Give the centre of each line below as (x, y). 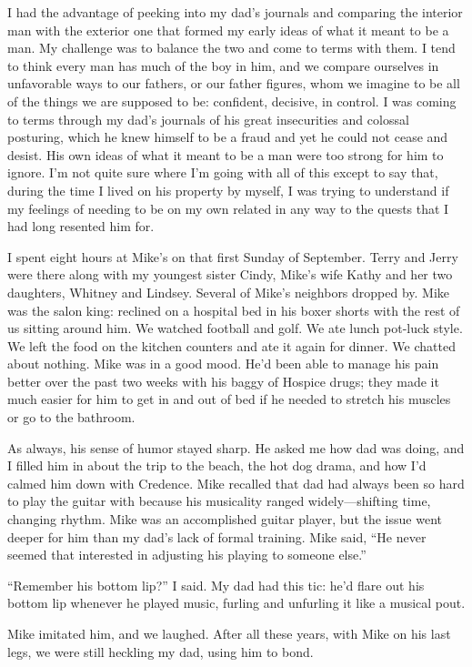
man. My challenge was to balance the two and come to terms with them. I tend (231, 48)
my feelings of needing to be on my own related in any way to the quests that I (228, 208)
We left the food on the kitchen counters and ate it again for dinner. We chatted (231, 345)
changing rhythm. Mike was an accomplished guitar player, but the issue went (225, 519)
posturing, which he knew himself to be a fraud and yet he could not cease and (228, 137)
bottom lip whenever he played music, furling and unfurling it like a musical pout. (236, 603)
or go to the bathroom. (71, 417)
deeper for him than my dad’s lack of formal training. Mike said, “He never (217, 536)
